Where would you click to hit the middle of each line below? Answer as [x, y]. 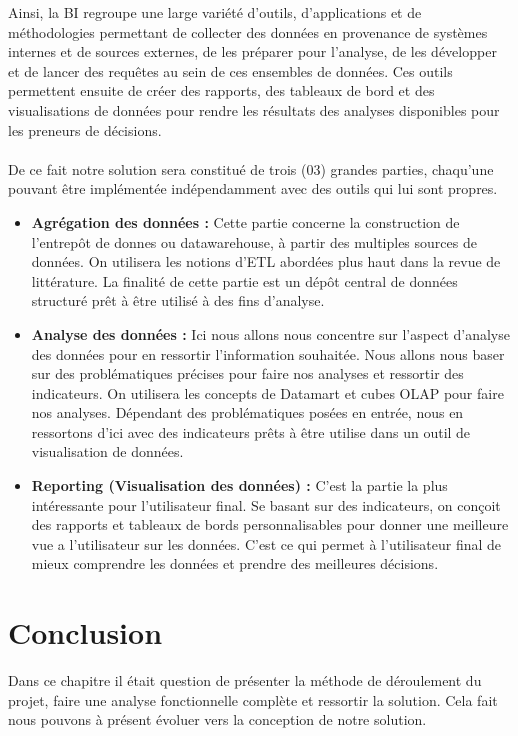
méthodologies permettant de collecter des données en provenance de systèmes [248, 31]
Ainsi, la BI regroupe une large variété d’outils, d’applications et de [215, 12]
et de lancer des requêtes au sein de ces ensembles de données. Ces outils [230, 70]
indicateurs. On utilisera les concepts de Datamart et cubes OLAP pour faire [267, 392]
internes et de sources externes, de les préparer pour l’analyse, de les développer [252, 51]
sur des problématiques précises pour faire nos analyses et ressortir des [247, 373]
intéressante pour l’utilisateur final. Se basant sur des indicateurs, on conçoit [266, 504]
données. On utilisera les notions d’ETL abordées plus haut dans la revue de [266, 261]
